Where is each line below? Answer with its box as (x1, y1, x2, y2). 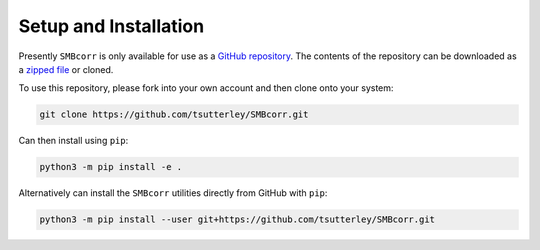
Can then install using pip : (18, 135, 129, 147)
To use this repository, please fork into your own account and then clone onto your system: (18, 82, 394, 94)
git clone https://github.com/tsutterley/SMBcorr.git (39, 109, 309, 120)
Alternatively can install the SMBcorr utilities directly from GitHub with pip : (18, 187, 328, 199)
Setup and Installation (18, 15, 205, 37)
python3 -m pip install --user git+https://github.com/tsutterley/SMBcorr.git (39, 214, 435, 225)
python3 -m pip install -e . (39, 161, 183, 173)
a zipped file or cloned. (18, 63, 114, 75)
